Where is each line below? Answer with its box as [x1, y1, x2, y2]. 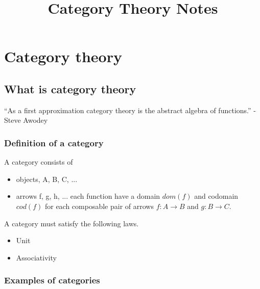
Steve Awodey [4, 115, 48, 125]
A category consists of [4, 156, 73, 167]
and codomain [194, 191, 239, 201]
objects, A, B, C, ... [16, 173, 78, 184]
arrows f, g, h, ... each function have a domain [16, 191, 160, 201]
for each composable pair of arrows [44, 200, 154, 211]
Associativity [16, 252, 57, 262]
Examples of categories [4, 274, 100, 286]
